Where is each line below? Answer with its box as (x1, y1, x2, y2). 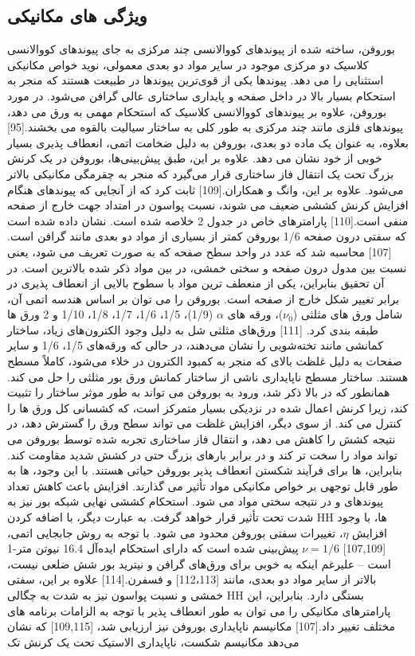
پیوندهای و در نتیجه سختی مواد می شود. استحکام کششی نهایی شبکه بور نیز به (7, 493, 384, 510)
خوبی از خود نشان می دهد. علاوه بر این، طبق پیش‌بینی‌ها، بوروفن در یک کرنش (7, 150, 382, 166)
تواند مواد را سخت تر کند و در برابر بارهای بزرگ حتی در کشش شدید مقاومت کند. (7, 446, 397, 463)
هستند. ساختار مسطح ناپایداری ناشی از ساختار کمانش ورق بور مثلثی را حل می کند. (7, 368, 409, 385)
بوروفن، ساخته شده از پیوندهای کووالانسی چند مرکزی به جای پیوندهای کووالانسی (7, 41, 395, 57)
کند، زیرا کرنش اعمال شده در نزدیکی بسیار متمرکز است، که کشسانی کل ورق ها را (7, 399, 409, 416)
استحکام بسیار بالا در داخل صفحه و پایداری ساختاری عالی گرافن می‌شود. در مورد (7, 87, 396, 103)
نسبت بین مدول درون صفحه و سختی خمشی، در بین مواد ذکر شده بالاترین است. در (7, 259, 407, 275)
